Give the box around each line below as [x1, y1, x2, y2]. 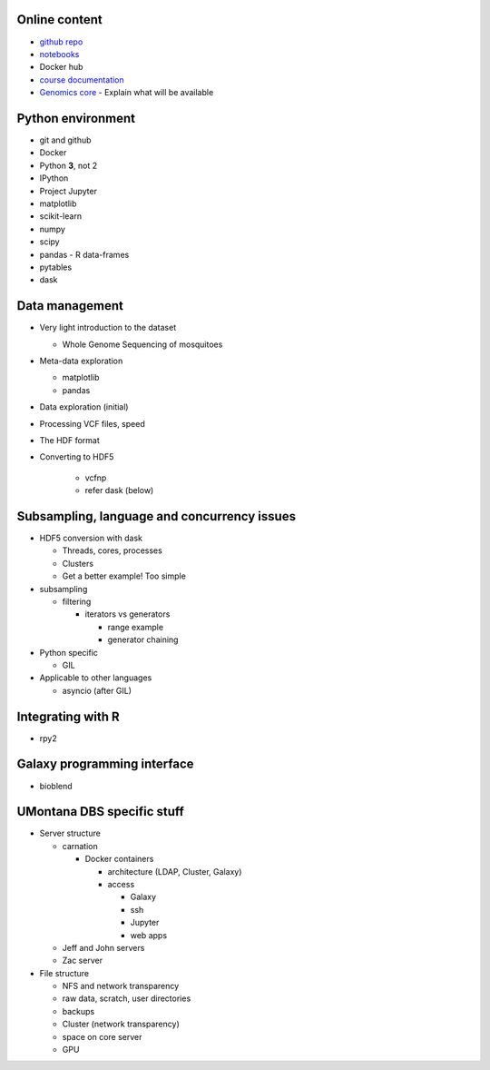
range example [107, 621, 163, 632]
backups [62, 1006, 95, 1016]
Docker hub [39, 62, 83, 73]
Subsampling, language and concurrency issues [16, 509, 297, 524]
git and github [39, 134, 92, 145]
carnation [62, 840, 99, 851]
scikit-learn [39, 211, 82, 222]
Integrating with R [16, 708, 120, 724]
